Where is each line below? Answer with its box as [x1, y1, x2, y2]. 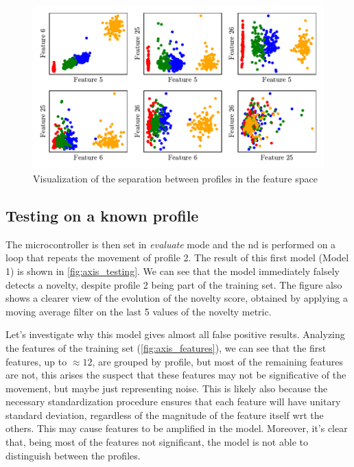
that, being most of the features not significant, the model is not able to [5, 435, 308, 449]
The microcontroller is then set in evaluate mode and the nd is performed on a [5, 237, 336, 251]
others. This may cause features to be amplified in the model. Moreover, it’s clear [5, 421, 348, 435]
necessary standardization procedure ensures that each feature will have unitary [5, 394, 341, 409]
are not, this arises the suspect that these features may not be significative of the [5, 368, 346, 382]
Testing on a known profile [5, 204, 199, 226]
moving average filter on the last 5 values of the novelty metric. [5, 304, 272, 318]
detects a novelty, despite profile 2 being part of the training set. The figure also [5, 277, 342, 291]
